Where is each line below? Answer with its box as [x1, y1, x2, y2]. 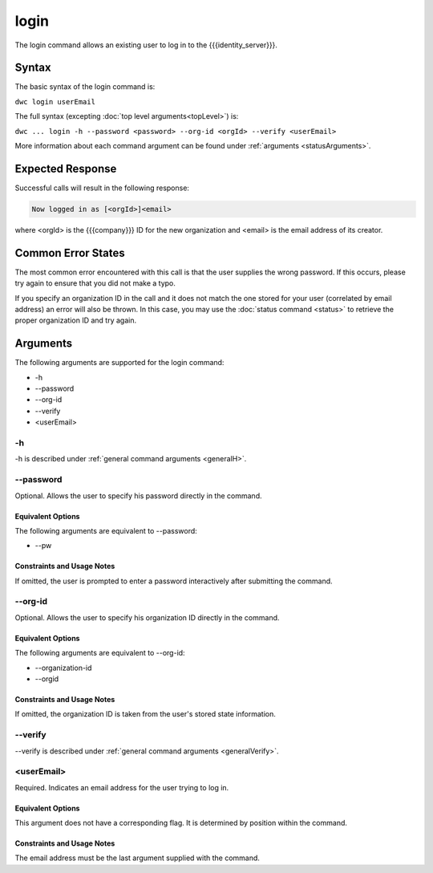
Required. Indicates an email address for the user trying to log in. [14, 782, 229, 792]
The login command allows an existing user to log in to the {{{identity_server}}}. [14, 40, 278, 50]
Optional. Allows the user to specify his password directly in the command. [14, 490, 262, 501]
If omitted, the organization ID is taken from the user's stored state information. [14, 709, 276, 719]
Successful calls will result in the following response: [14, 183, 190, 193]
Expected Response [14, 161, 117, 176]
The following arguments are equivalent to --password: [14, 526, 198, 535]
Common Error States [14, 246, 126, 260]
